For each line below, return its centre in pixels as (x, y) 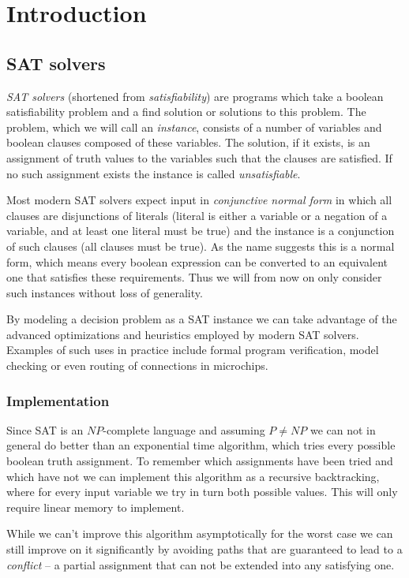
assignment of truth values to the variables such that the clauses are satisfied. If (199, 157)
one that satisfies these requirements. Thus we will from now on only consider (194, 277)
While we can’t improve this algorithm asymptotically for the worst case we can (200, 533)
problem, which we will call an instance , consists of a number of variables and (194, 127)
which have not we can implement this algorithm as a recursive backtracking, (193, 476)
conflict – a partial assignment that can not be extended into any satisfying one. (201, 564)
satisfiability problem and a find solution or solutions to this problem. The (186, 112)
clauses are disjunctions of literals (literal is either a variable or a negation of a (197, 215)
